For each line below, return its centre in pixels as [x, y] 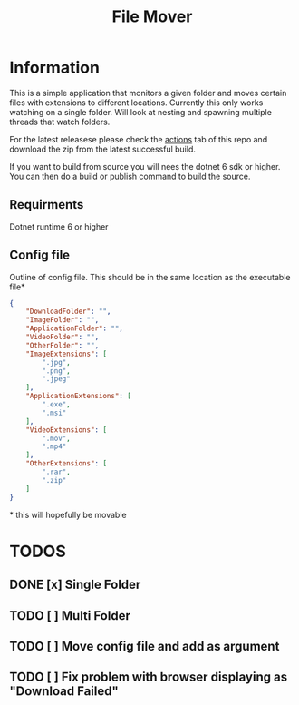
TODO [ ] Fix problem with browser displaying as [149, 677]
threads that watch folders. [60, 122]
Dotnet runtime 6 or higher [59, 226]
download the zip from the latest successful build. [103, 149]
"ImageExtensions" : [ [66, 354]
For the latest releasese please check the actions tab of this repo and [139, 139]
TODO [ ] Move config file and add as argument [145, 646]
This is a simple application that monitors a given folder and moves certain [148, 93]
